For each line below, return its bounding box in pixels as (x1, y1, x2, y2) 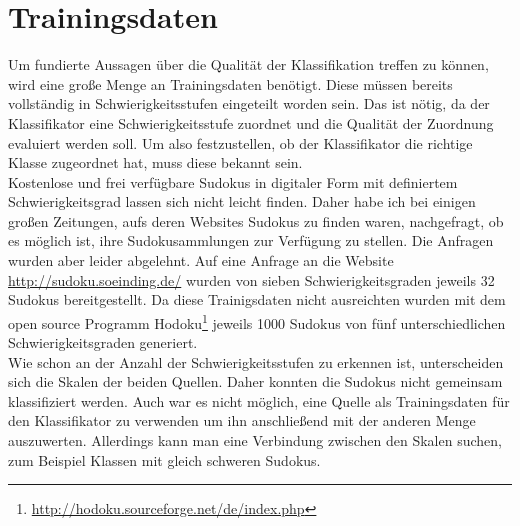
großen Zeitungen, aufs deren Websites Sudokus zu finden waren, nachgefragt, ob (8, 210, 504, 231)
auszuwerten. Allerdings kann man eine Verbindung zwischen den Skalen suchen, (8, 430, 502, 451)
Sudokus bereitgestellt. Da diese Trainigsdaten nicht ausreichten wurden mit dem (8, 289, 506, 310)
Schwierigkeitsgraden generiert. (8, 332, 198, 353)
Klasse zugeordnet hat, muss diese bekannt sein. (8, 152, 303, 173)
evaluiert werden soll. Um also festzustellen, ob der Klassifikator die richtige (8, 132, 473, 153)
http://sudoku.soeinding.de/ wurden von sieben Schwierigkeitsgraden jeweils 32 (8, 269, 495, 290)
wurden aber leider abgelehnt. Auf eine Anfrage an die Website (8, 250, 394, 271)
